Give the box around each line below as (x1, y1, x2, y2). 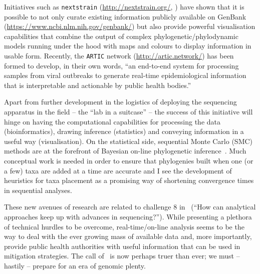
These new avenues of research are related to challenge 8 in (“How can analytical (4, 201, 256, 212)
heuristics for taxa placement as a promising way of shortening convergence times (4, 175, 254, 185)
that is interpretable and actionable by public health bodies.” (4, 79, 191, 90)
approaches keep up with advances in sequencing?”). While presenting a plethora (4, 211, 252, 221)
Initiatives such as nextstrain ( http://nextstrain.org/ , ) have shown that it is (4, 1, 244, 11)
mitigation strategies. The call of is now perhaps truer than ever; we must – (4, 250, 240, 261)
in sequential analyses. (4, 184, 72, 195)
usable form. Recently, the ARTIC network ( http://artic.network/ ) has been (4, 50, 234, 61)
